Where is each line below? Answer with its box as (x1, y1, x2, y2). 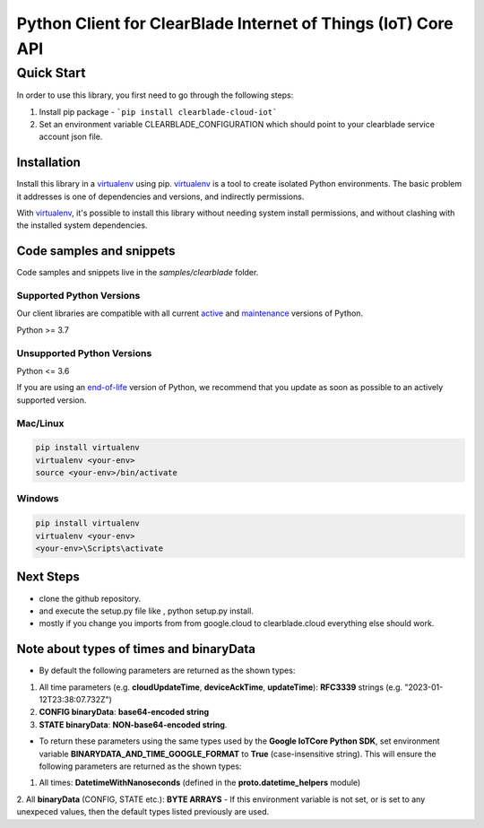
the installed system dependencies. (16, 220, 148, 231)
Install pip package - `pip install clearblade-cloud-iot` (39, 106, 278, 117)
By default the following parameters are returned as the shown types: (39, 665, 296, 676)
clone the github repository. (39, 593, 142, 604)
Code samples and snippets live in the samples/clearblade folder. (16, 267, 259, 278)
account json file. (39, 131, 103, 143)
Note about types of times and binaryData (16, 641, 255, 657)
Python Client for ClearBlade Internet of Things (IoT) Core (16, 13, 454, 33)
